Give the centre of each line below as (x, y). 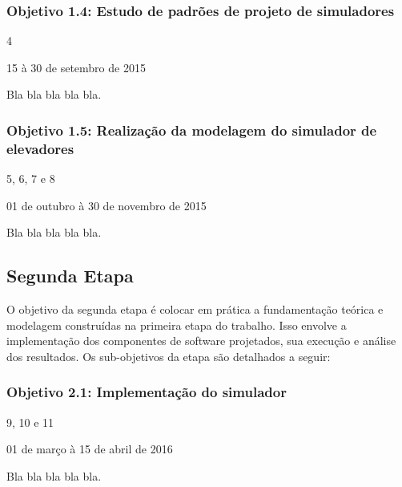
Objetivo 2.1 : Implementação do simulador (147, 392)
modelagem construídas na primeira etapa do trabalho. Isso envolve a (177, 325)
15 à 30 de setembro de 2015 (76, 67)
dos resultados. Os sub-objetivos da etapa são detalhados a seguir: (169, 356)
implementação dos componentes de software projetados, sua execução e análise (201, 341)
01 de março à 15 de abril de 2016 (90, 449)
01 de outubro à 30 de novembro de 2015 (107, 205)
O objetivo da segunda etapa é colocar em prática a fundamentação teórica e (195, 309)
